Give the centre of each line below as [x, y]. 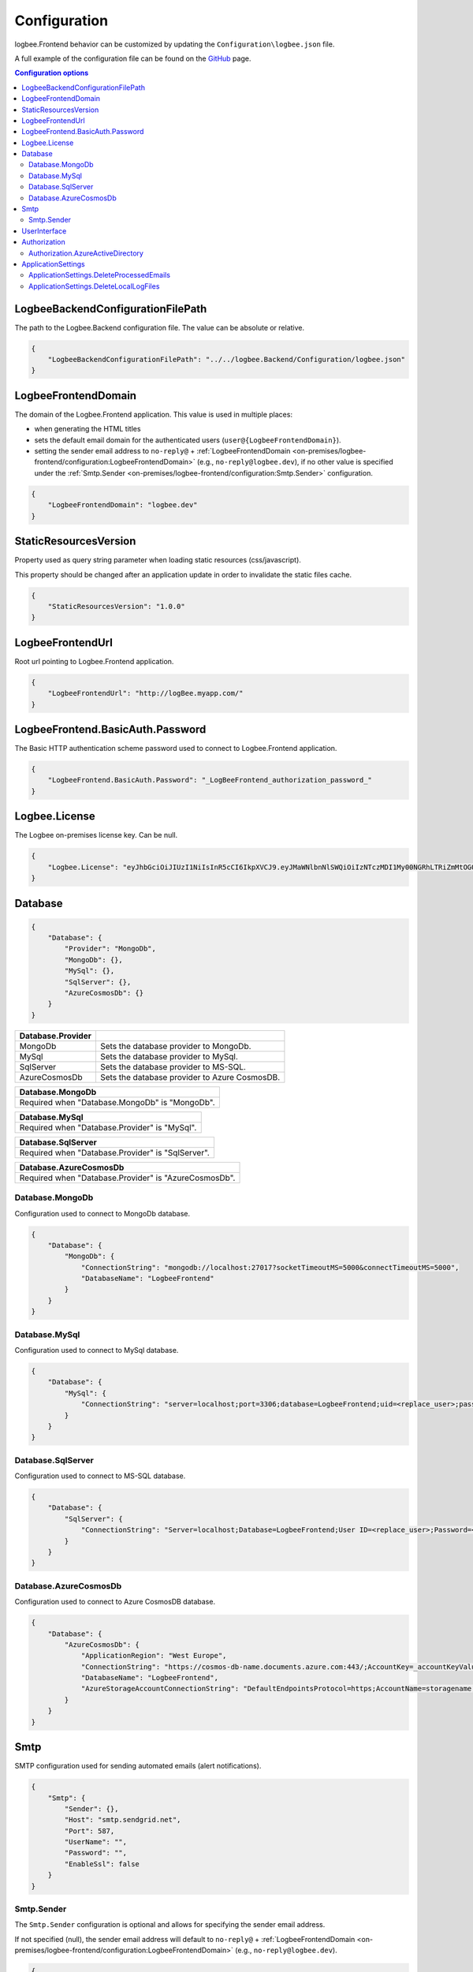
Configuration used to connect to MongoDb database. [102, 1213]
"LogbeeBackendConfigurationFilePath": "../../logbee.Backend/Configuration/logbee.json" [227, 360]
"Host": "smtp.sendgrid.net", [123, 1820]
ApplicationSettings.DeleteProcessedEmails [100, 275]
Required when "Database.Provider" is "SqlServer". [115, 1152]
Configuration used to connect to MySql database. [97, 1350]
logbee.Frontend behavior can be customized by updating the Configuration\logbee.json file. [175, 44]
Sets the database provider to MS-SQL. [173, 1066]
